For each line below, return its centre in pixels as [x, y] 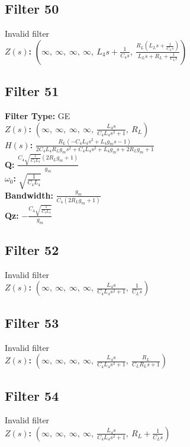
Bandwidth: [29, 195]
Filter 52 [32, 249]
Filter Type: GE [38, 116]
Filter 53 [32, 322]
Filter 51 [32, 91]
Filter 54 [32, 395]
